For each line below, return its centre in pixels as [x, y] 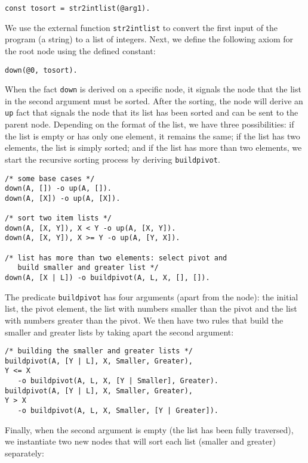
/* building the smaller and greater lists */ [99, 351]
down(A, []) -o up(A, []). [58, 189]
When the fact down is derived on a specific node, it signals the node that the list [153, 89]
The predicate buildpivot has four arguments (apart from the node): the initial [152, 296]
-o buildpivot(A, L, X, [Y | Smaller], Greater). [118, 381]
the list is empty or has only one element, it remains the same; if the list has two [153, 136]
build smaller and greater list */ [88, 268]
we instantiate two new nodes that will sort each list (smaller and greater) [140, 441]
